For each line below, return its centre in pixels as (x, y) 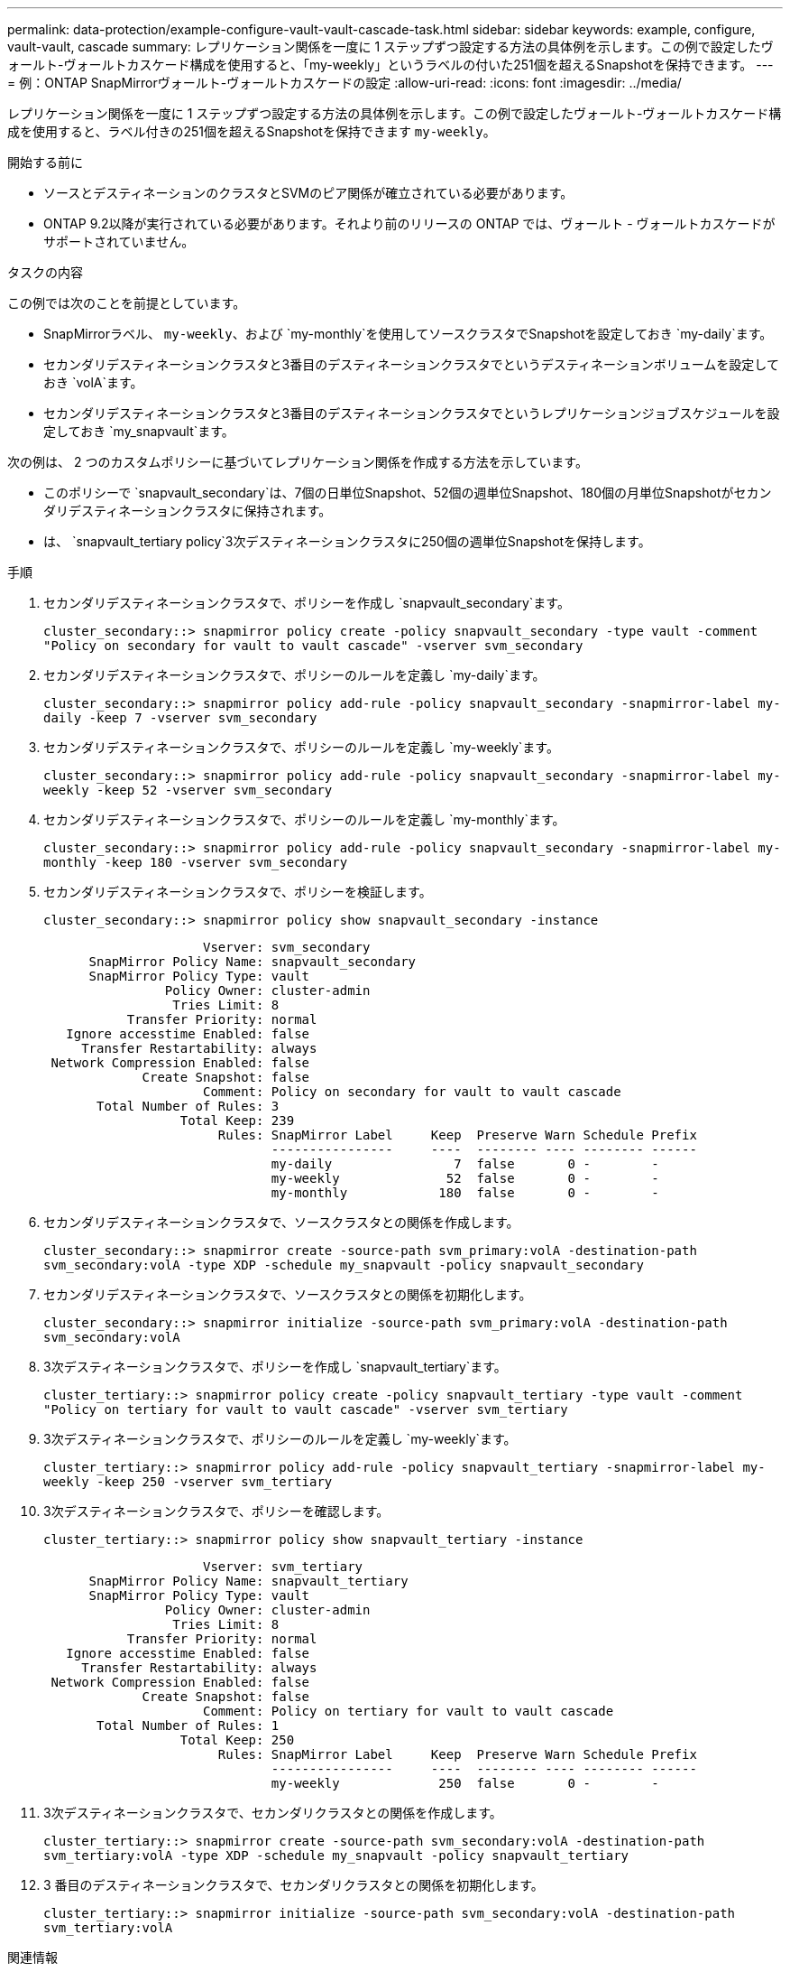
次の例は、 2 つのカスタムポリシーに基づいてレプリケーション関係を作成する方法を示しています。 (298, 462)
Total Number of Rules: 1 (188, 1725)
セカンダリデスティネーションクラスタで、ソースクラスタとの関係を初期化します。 (288, 1294)
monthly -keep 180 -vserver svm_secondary (196, 862)
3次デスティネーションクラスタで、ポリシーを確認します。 (216, 1511)
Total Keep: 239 (237, 1121)
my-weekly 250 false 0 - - (465, 1783)
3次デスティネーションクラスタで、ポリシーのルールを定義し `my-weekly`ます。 (280, 1439)
